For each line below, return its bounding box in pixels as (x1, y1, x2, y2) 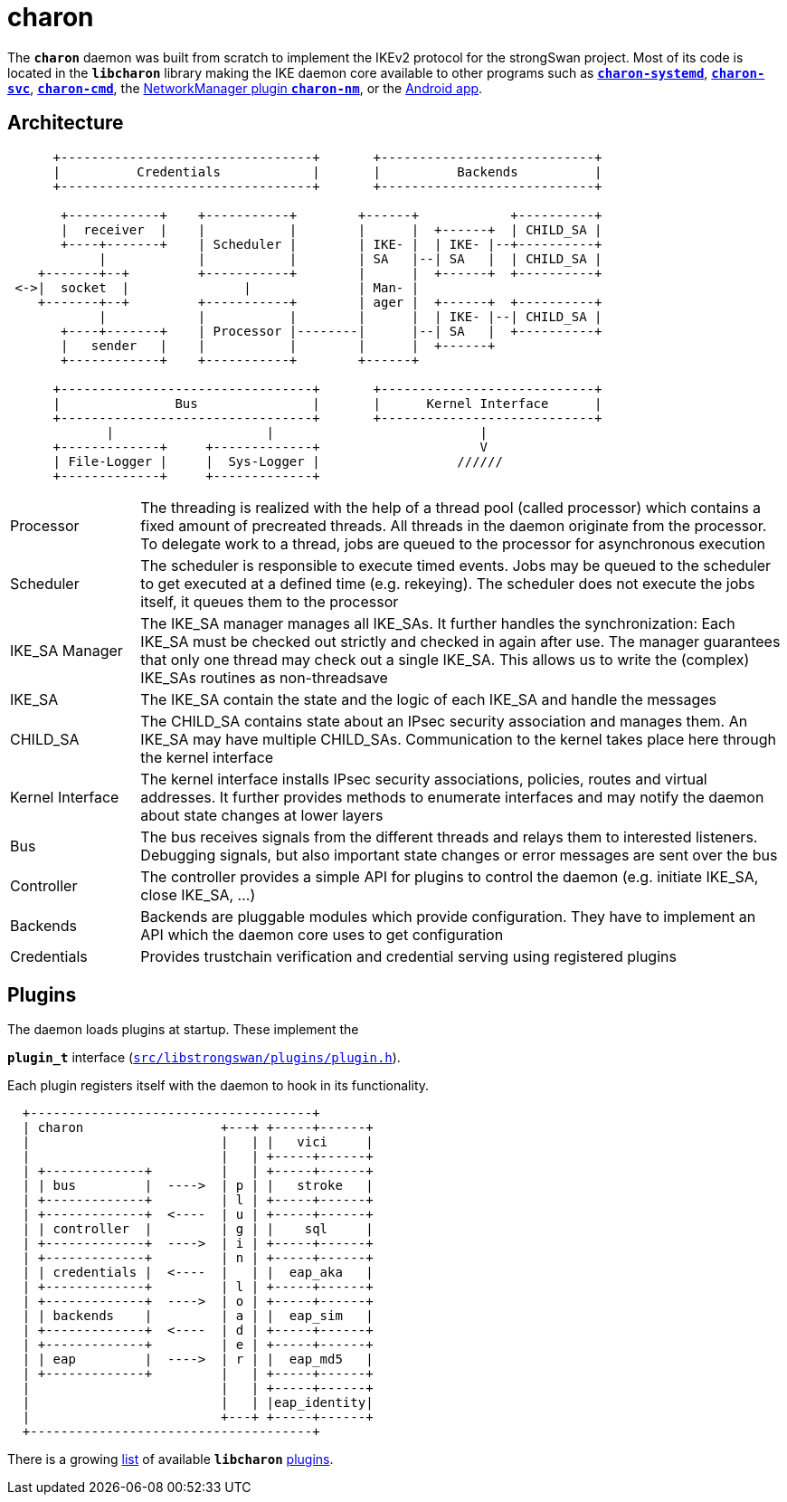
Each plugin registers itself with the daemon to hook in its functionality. (7, 1078, 430, 1094)
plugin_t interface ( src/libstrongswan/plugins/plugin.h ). (7, 1050, 401, 1066)
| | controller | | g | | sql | (22, 1222, 374, 1237)
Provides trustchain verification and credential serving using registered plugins (140, 946, 677, 965)
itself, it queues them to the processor (140, 592, 399, 611)
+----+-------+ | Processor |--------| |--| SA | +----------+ (61, 323, 602, 338)
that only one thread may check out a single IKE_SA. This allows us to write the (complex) (140, 650, 750, 669)
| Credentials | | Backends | (52, 164, 602, 179)
